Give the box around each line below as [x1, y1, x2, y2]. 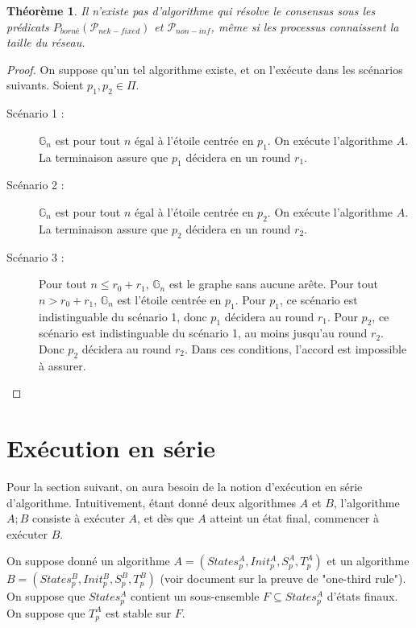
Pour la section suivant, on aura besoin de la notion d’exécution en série [6, 478, 363, 495]
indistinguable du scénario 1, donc [39, 308, 207, 324]
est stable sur [106, 604, 172, 621]
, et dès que [137, 510, 194, 527]
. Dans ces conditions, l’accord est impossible [184, 340, 407, 357]
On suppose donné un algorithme [6, 552, 170, 569]
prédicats [6, 18, 49, 35]
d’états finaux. [327, 588, 398, 605]
